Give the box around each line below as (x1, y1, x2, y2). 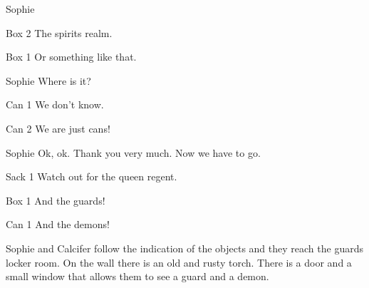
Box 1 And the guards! (6, 192, 105, 207)
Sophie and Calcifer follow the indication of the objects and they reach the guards (6, 240, 363, 255)
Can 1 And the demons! (6, 217, 110, 232)
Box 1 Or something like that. (6, 49, 137, 64)
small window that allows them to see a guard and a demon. (6, 269, 269, 284)
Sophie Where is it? (6, 73, 91, 88)
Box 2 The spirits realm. (6, 25, 113, 40)
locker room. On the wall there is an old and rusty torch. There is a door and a (6, 254, 352, 269)
